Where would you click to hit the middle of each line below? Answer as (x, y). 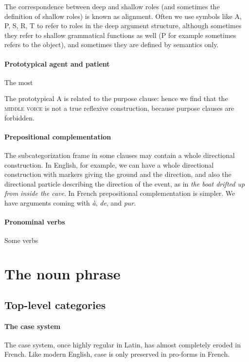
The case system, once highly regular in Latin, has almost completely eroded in (123, 344)
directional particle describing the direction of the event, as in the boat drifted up (125, 183)
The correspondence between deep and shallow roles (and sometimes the (112, 6)
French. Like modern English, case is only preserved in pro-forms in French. (117, 354)
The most (19, 82)
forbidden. (19, 117)
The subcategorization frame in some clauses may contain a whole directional (120, 155)
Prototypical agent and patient (57, 63)
